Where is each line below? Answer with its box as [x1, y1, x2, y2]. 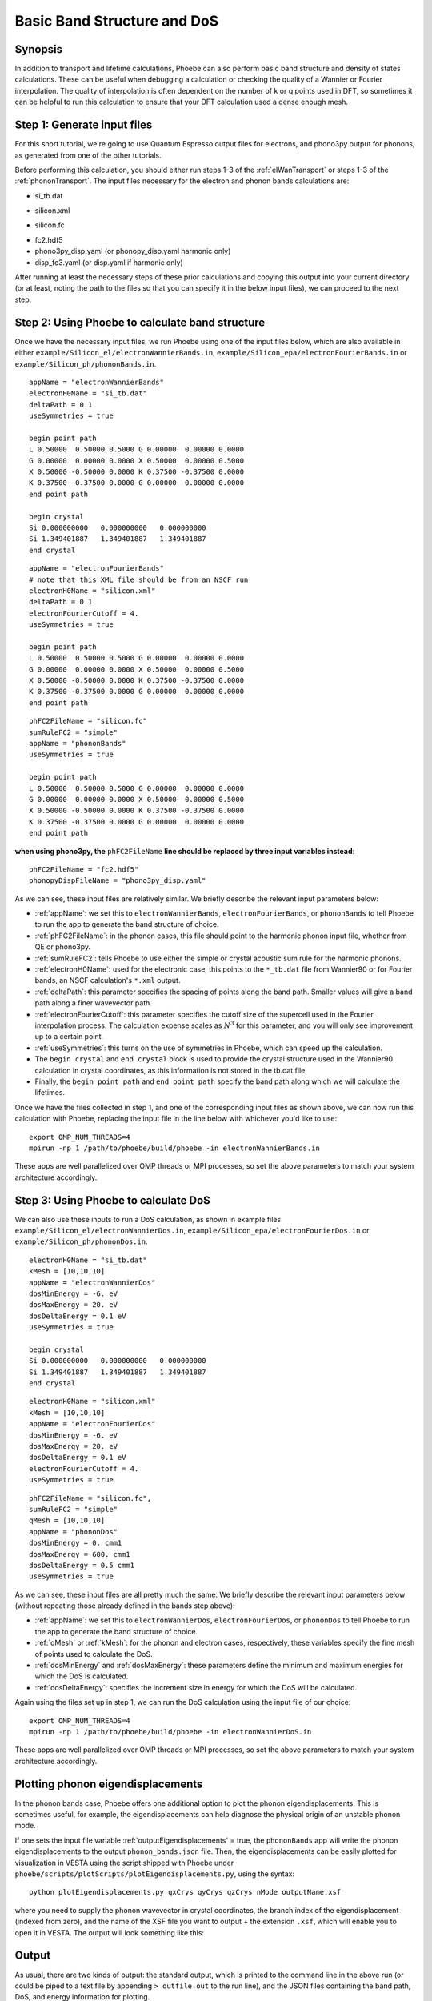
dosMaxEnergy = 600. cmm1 [29, 1550, 131, 1558]
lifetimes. [34, 1088, 66, 1097]
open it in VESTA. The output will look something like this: [14, 1927, 204, 1937]
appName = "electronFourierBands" [29, 564, 164, 573]
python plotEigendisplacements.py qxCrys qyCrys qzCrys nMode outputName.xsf [29, 1887, 342, 1897]
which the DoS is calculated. [34, 1671, 129, 1681]
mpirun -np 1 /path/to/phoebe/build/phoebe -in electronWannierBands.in [29, 1143, 320, 1153]
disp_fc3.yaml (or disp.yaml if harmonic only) [34, 257, 183, 267]
